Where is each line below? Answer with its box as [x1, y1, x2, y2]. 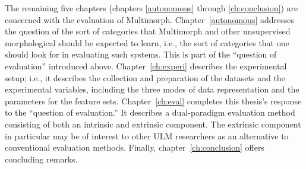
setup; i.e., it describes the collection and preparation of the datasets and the [5, 71, 285, 84]
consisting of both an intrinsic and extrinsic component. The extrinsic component [5, 117, 301, 130]
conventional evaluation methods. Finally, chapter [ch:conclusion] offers [5, 141, 264, 154]
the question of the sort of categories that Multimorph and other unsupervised [5, 25, 291, 37]
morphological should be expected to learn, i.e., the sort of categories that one [5, 36, 289, 49]
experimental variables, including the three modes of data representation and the [5, 83, 299, 95]
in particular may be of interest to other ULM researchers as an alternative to [5, 129, 289, 142]
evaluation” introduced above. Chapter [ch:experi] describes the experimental [5, 59, 287, 72]
